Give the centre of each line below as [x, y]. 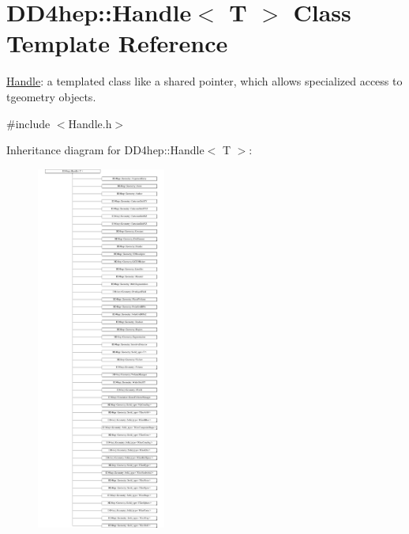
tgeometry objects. [51, 96]
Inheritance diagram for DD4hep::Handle [105, 150]
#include [28, 123]
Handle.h [90, 123]
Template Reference [117, 43]
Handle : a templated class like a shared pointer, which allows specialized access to [204, 81]
